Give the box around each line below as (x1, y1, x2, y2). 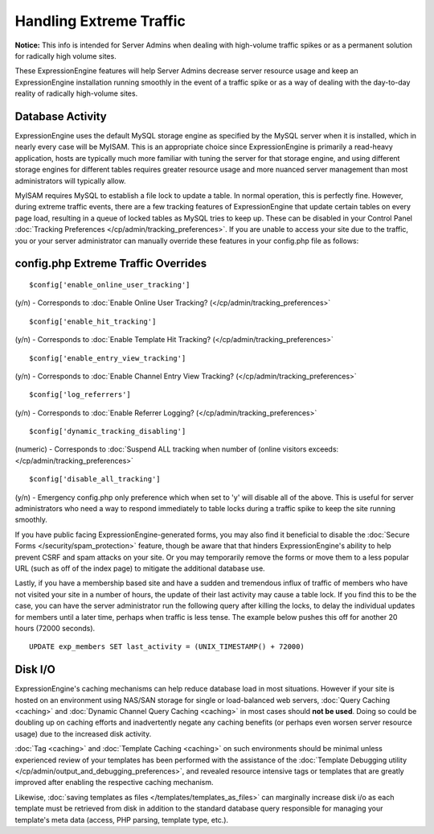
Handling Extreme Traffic (14, 12, 186, 30)
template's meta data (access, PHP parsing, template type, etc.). (14, 815, 229, 824)
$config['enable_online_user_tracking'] (29, 280, 190, 289)
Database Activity (14, 109, 108, 123)
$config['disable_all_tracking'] (29, 475, 161, 484)
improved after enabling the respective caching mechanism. (14, 778, 214, 787)
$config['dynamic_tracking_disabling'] (29, 427, 186, 436)
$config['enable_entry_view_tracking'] (29, 353, 186, 362)
